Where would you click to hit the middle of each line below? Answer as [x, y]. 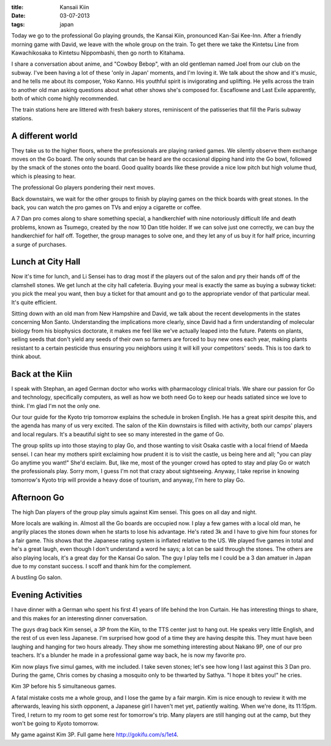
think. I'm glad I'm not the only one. [56, 406]
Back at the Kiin [42, 374]
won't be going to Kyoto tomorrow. [55, 723]
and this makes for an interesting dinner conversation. [79, 618]
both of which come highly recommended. [65, 98]
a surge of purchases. [39, 244]
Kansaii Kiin [74, 7]
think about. [26, 356]
